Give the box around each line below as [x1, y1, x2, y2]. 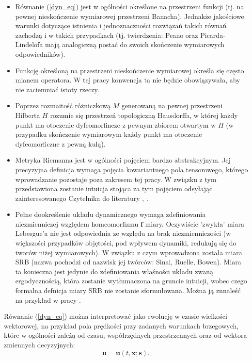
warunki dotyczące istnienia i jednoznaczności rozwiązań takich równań [15, 20, 227, 31]
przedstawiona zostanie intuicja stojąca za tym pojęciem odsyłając [15, 183, 213, 194]
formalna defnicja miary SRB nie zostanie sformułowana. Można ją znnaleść [15, 285, 241, 295]
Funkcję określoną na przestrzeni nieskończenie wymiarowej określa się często [15, 65, 244, 75]
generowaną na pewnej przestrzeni [121, 100, 223, 111]
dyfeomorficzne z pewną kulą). [15, 138, 106, 148]
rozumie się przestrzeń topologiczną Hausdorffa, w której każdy [50, 110, 238, 120]
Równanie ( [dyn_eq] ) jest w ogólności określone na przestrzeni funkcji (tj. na [15, 1, 244, 11]
